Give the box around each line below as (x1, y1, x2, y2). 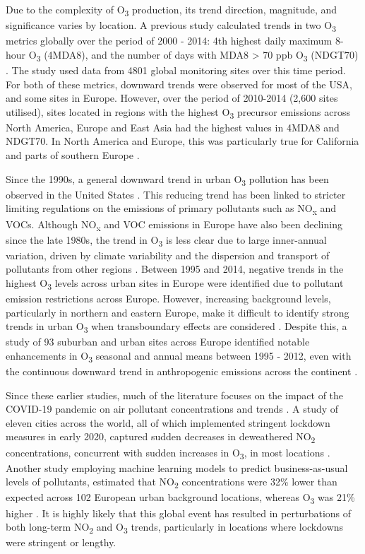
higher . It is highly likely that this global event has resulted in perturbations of (6, 505, 352, 520)
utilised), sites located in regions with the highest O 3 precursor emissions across (6, 104, 350, 121)
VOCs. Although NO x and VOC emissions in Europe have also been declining (6, 216, 342, 233)
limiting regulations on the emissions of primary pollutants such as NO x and (6, 201, 337, 218)
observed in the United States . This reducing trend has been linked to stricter (6, 187, 346, 201)
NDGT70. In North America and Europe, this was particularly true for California (6, 134, 359, 148)
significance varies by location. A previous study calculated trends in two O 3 (6, 18, 336, 34)
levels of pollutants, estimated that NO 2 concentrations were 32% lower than (6, 474, 337, 491)
